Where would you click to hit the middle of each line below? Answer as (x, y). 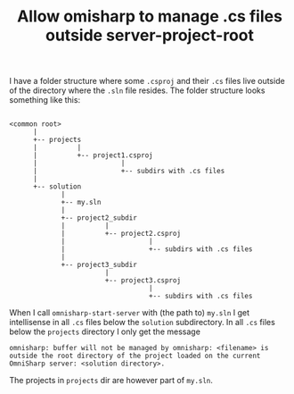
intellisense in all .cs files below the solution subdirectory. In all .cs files (143, 323)
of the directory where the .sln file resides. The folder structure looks (137, 90)
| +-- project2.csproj (121, 234)
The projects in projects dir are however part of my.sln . (111, 381)
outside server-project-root (149, 35)
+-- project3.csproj (143, 281)
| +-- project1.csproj (93, 155)
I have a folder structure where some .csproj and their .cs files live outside (147, 81)
